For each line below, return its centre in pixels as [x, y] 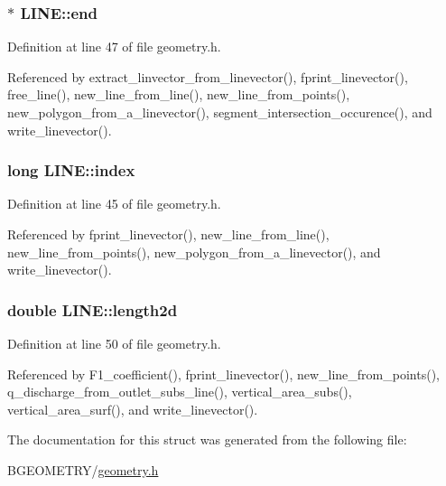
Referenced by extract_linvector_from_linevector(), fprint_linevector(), [208, 76]
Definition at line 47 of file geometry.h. [114, 47]
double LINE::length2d [93, 309]
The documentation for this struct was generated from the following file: [207, 439]
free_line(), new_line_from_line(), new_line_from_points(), [179, 94]
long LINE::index [71, 170]
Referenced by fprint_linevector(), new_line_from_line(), [168, 234]
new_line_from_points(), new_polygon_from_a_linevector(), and [194, 252]
